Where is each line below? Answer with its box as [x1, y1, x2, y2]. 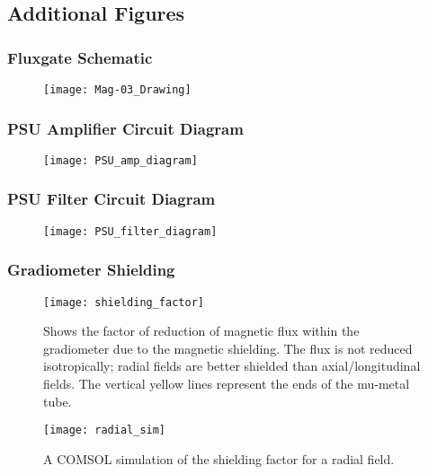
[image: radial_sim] [43, 424, 166, 437]
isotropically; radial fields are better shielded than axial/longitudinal [43, 356, 421, 375]
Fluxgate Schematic [7, 46, 153, 68]
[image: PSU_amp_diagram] [43, 154, 198, 167]
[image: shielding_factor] [43, 295, 204, 309]
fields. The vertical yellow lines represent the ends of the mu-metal [43, 374, 410, 393]
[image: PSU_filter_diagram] [43, 224, 218, 238]
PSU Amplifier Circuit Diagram [7, 117, 244, 139]
